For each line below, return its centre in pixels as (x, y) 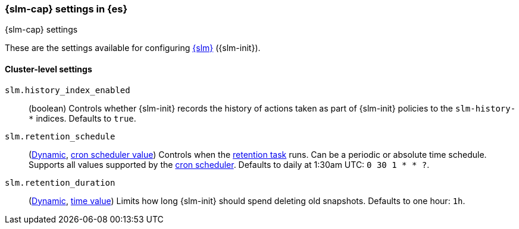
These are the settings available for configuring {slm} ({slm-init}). (133, 48)
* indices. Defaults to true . (82, 118)
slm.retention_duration (60, 182)
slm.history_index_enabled (68, 90)
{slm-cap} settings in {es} (66, 9)
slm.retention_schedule (60, 136)
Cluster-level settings (49, 69)
